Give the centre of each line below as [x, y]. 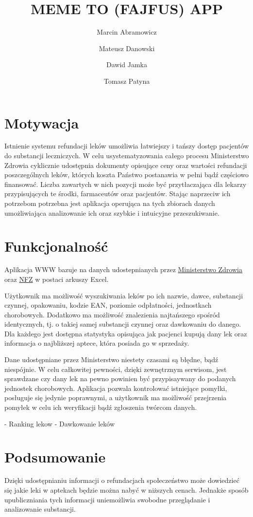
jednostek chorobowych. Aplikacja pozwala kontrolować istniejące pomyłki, [116, 388]
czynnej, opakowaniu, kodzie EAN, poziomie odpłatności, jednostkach [108, 305]
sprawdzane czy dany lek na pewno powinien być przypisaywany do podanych [120, 379]
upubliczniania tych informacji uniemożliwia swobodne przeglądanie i [107, 499]
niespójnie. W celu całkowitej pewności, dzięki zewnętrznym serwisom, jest [116, 369]
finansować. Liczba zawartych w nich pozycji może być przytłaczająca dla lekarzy [126, 184]
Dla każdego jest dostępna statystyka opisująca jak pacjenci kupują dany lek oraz [126, 333]
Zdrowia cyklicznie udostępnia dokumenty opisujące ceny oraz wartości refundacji [126, 165]
